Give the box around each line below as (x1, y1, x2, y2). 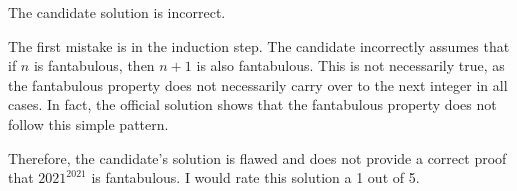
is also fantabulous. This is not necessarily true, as (196, 55, 505, 76)
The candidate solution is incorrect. (8, 2, 226, 22)
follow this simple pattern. (8, 113, 169, 134)
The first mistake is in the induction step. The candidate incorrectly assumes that (8, 35, 510, 56)
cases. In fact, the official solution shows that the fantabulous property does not (8, 94, 497, 115)
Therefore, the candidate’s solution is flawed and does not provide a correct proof (8, 147, 507, 168)
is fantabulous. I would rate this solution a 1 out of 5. (91, 167, 420, 188)
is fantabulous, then (33, 55, 155, 76)
